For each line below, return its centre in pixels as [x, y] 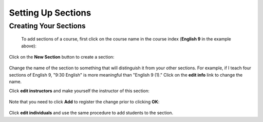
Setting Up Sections [50, 13]
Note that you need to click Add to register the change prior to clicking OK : [84, 102]
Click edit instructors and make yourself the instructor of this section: [79, 91]
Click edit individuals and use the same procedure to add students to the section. [91, 113]
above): [29, 46]
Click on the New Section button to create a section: [62, 57]
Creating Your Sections [47, 26]
